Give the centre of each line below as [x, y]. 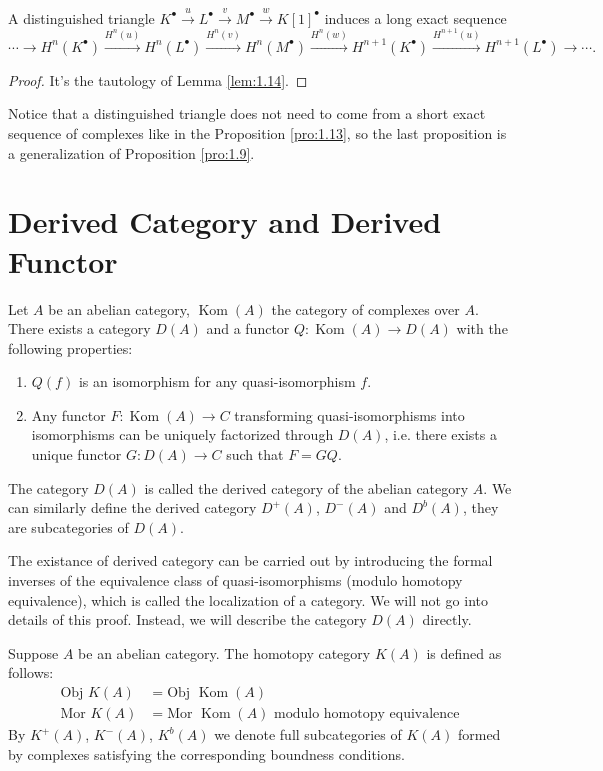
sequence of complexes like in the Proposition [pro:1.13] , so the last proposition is [257, 133]
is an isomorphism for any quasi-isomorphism [217, 381]
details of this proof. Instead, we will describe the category [187, 619]
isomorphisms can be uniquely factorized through [182, 434]
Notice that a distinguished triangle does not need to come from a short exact [247, 113]
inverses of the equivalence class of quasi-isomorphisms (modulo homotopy [235, 580]
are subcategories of [68, 526]
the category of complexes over [365, 308]
